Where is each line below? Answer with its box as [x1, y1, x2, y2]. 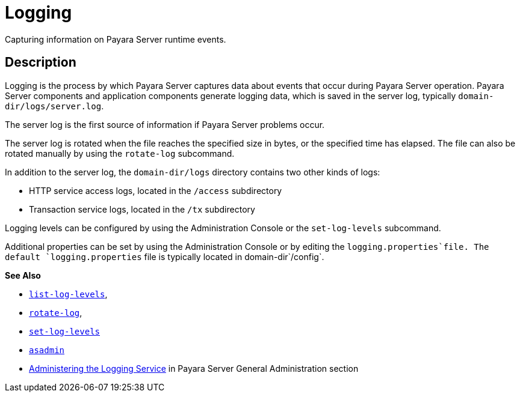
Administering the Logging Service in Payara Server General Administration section [29, 363, 359, 374]
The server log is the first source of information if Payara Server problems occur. [5, 119, 325, 130]
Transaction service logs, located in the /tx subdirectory [29, 204, 255, 214]
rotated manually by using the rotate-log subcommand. [5, 148, 235, 159]
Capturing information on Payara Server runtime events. [5, 34, 226, 44]
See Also [5, 270, 41, 280]
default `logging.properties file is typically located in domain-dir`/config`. [5, 251, 324, 262]
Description [5, 55, 76, 70]
